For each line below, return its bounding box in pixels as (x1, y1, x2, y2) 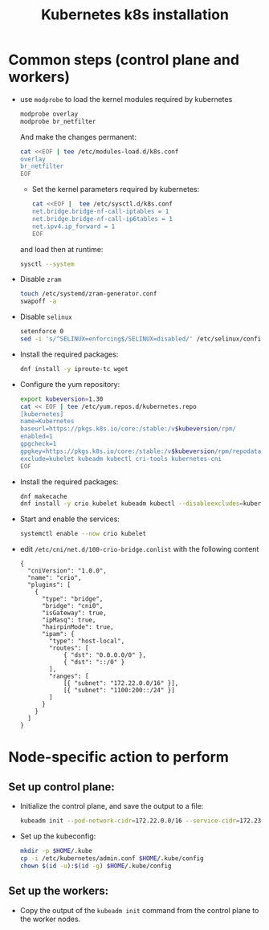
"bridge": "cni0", (41, 602, 104, 610)
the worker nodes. (19, 914, 81, 924)
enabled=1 (19, 432, 54, 441)
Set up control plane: (8, 780, 115, 793)
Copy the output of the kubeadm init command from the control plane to (19, 905, 259, 915)
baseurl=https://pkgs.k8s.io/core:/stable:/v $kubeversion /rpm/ (19, 425, 237, 433)
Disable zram (19, 275, 62, 284)
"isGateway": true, (41, 609, 107, 618)
